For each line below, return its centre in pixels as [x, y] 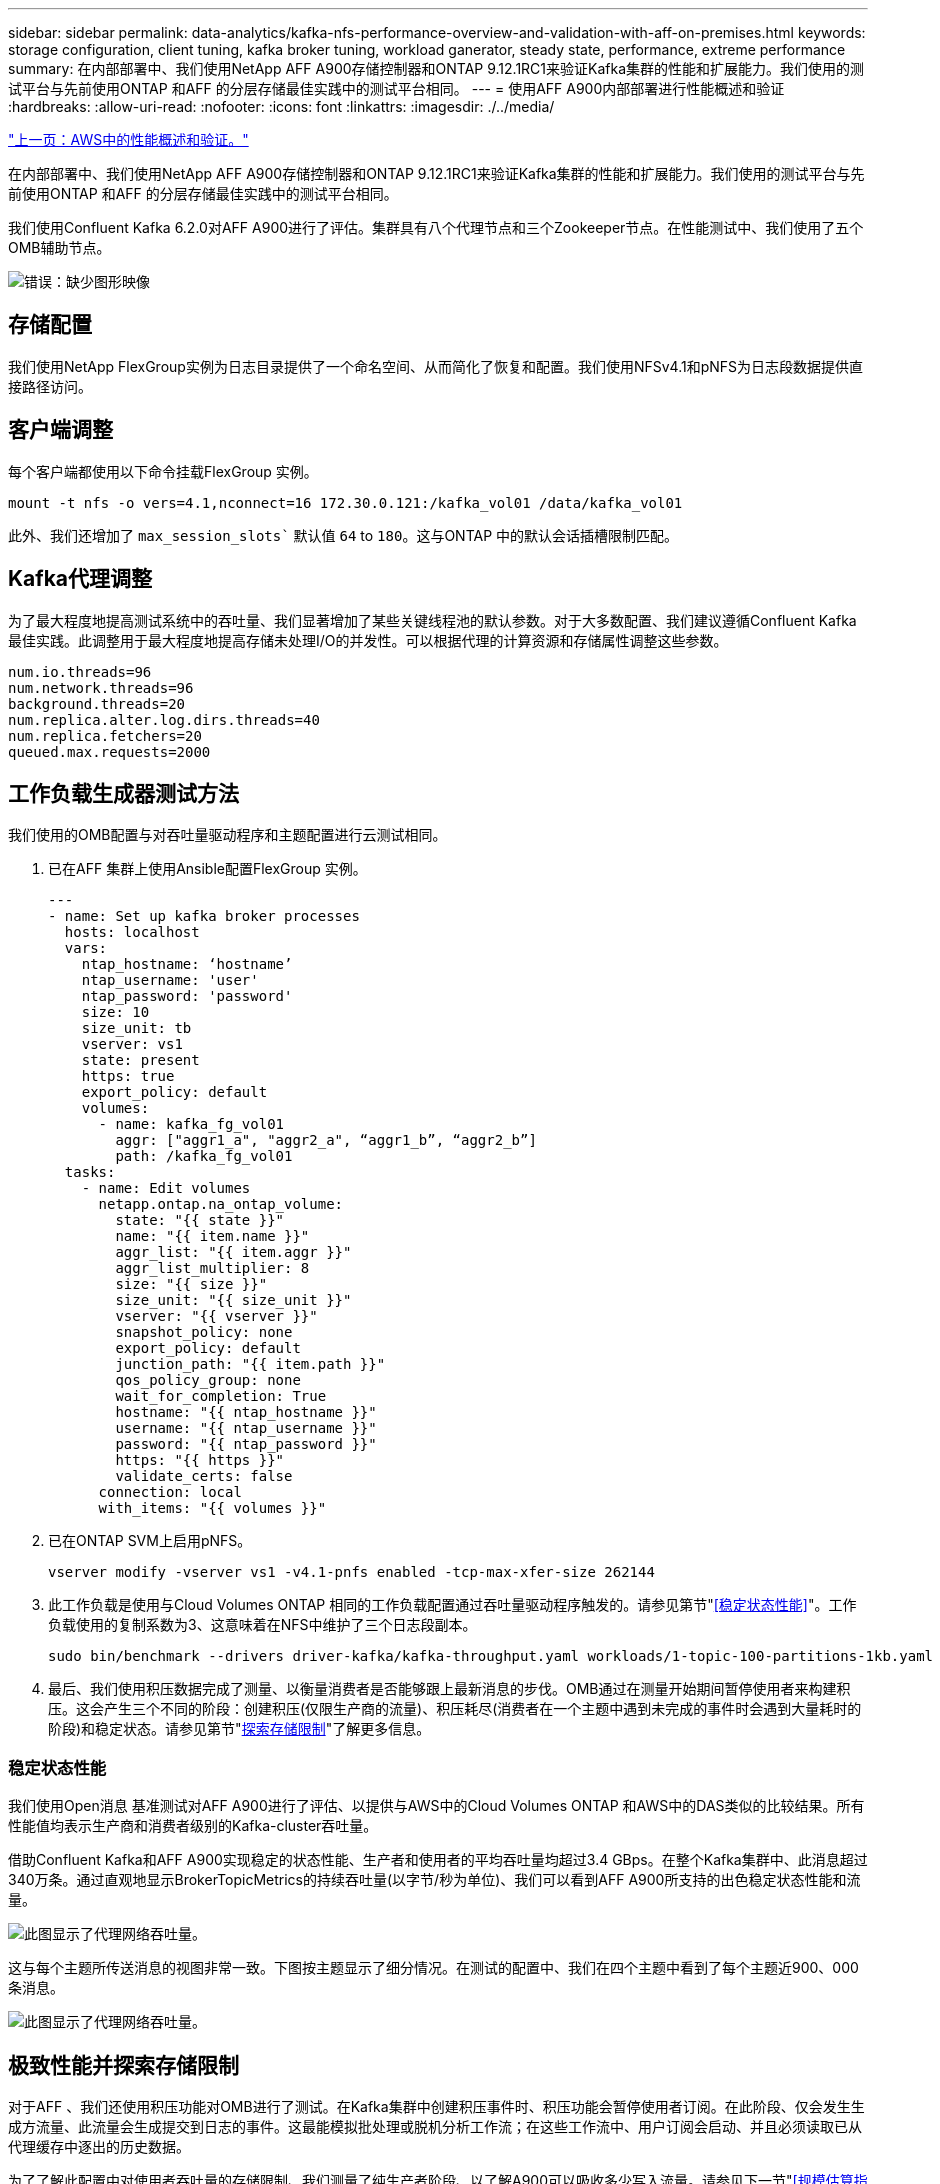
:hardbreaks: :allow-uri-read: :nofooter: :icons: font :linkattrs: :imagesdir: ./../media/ [281, 106]
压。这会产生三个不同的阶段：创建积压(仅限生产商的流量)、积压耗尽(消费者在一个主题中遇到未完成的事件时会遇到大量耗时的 [455, 1709]
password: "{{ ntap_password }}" [246, 1444]
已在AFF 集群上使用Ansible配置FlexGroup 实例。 [207, 869]
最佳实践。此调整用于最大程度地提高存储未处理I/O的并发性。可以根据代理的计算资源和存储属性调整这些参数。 [368, 640]
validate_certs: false [204, 1476]
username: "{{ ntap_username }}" [246, 1428]
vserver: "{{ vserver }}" [216, 1316]
